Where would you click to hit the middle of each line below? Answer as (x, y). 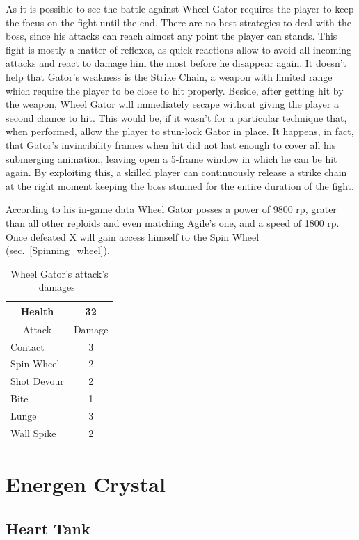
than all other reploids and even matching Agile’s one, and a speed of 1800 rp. (173, 222)
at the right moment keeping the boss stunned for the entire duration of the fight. (180, 185)
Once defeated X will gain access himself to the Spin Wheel (133, 236)
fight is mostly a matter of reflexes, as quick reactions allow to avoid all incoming (179, 49)
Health (37, 311)
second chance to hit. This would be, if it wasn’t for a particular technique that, (176, 117)
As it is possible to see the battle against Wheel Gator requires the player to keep (180, 8)
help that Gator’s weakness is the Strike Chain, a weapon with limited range (169, 76)
